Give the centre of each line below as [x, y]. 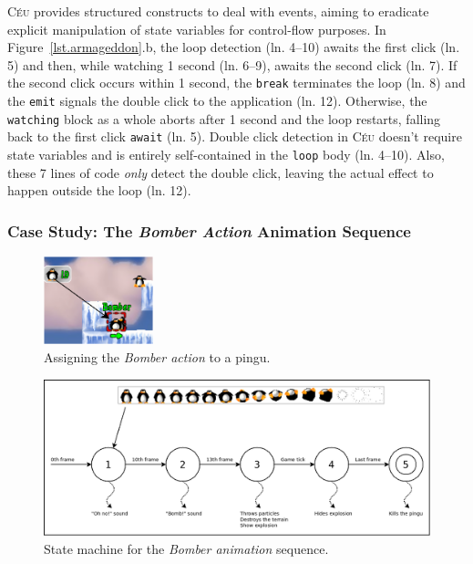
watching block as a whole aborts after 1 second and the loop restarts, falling [224, 118]
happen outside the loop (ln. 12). [99, 190]
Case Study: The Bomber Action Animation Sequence [209, 230]
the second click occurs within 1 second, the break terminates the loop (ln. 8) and [236, 83]
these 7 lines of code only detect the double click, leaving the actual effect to [221, 172]
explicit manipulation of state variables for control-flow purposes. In [197, 29]
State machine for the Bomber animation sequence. [186, 548]
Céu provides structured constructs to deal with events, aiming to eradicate [218, 11]
